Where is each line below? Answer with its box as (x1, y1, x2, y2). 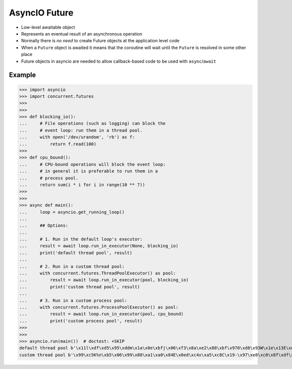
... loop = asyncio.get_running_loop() (19, 209, 125, 215)
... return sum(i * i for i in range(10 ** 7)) (19, 182, 146, 187)
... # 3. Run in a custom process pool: (19, 298, 128, 303)
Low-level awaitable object (21, 24, 75, 30)
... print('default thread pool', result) (19, 250, 132, 255)
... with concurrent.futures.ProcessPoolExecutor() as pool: (19, 304, 179, 310)
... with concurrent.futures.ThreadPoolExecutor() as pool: (19, 270, 176, 276)
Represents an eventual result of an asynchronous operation (21, 31, 143, 36)
